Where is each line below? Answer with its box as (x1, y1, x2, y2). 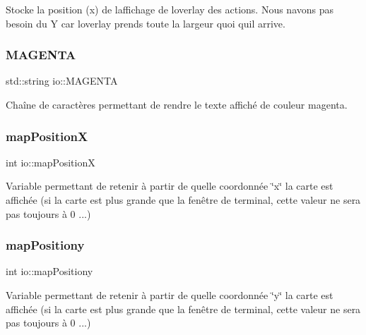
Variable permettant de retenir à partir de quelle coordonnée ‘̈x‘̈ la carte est (6, 178, 333, 193)
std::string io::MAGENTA (6, 73, 118, 88)
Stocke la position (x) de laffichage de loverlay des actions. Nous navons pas (6, 2, 334, 16)
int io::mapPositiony (6, 264, 93, 279)
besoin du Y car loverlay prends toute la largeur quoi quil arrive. (6, 16, 285, 30)
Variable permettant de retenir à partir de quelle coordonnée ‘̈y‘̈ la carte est (6, 288, 333, 302)
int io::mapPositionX (6, 154, 95, 169)
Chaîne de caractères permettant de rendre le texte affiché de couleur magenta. (6, 97, 348, 111)
